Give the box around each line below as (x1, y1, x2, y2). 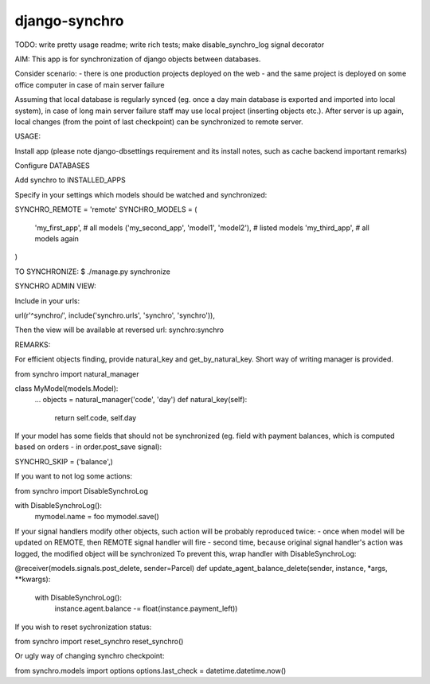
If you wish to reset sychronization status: (14, 622, 152, 631)
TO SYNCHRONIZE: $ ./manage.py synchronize (14, 267, 170, 276)
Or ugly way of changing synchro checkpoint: (14, 651, 165, 661)
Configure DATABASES (14, 161, 91, 170)
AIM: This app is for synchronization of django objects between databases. (14, 54, 261, 64)
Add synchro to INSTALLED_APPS (14, 175, 127, 185)
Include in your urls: (14, 295, 80, 306)
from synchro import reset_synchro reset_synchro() (14, 636, 184, 646)
